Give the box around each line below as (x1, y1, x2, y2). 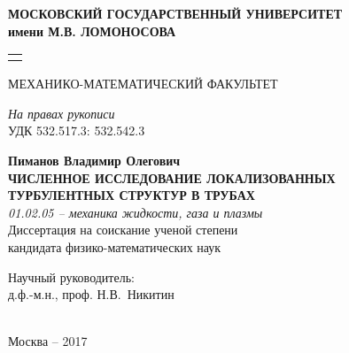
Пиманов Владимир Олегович (8, 150, 181, 169)
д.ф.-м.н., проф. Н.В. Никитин (8, 285, 174, 303)
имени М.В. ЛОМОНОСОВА (8, 21, 176, 40)
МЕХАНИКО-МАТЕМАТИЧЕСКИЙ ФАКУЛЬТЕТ (8, 74, 278, 93)
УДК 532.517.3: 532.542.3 (8, 121, 145, 140)
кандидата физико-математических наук (8, 237, 221, 256)
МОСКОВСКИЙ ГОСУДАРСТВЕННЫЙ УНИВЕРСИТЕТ (8, 4, 343, 22)
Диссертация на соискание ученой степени (8, 220, 238, 239)
